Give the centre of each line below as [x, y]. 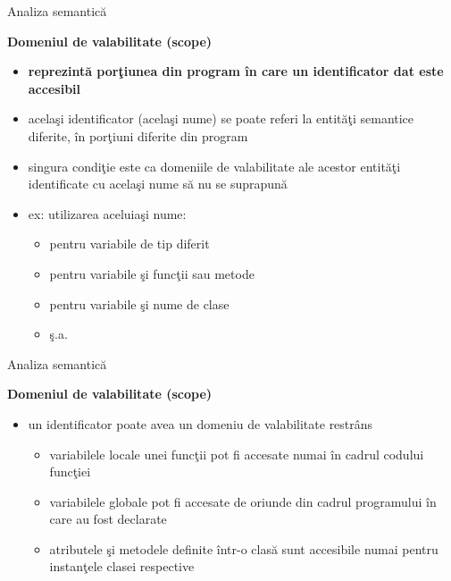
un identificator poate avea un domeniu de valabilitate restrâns [200, 423]
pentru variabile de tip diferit [129, 244]
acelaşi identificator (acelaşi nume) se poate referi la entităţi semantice [221, 118]
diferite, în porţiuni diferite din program [138, 135]
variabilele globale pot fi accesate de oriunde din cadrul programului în [243, 501]
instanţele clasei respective [122, 566]
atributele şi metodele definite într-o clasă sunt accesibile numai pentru [244, 548]
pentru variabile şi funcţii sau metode [152, 273]
